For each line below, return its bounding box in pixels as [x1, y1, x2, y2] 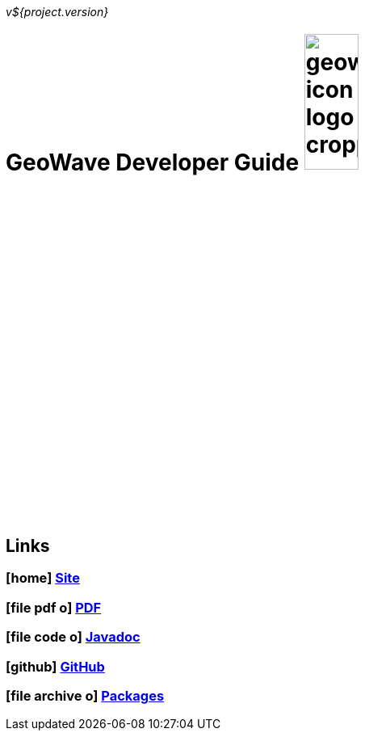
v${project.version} [6, 5, 109, 19]
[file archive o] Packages [6, 687, 165, 704]
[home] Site [6, 570, 80, 587]
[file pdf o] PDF [6, 599, 102, 616]
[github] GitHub [6, 658, 105, 675]
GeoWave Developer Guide [6, 148, 300, 176]
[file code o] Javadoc [6, 629, 141, 646]
